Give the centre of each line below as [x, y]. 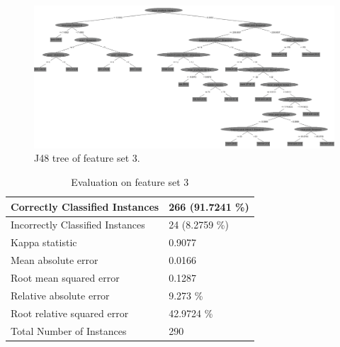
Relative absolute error [60, 295]
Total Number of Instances [69, 330]
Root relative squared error [70, 313]
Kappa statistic [44, 242]
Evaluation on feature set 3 [130, 182]
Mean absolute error [55, 260]
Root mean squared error [65, 277]
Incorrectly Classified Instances [78, 225]
